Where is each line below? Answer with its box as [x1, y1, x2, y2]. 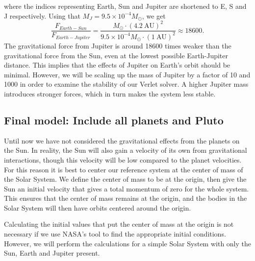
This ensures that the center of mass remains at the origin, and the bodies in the [4, 193, 247, 203]
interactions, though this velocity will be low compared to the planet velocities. [4, 154, 242, 165]
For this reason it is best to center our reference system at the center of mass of [4, 164, 243, 174]
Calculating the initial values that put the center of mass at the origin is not [4, 219, 234, 229]
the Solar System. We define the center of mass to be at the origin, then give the [4, 174, 247, 184]
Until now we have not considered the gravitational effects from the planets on [4, 135, 240, 145]
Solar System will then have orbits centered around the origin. [4, 202, 191, 213]
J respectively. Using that [4, 10, 80, 21]
